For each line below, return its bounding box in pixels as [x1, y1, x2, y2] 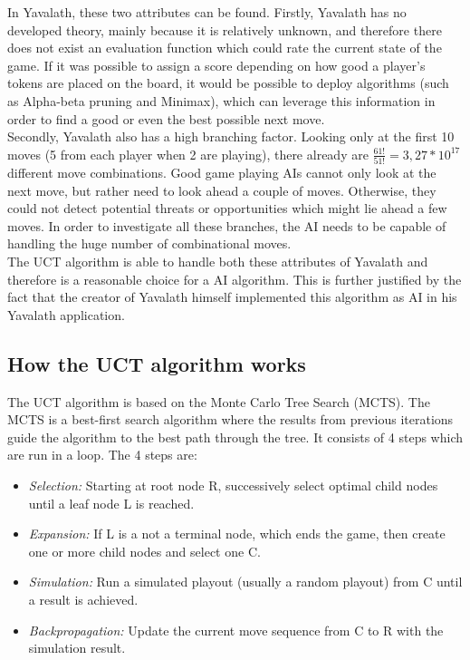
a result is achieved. [28, 589, 139, 608]
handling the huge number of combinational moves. [7, 234, 292, 253]
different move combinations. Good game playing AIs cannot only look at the [7, 163, 436, 182]
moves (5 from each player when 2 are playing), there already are [7, 144, 369, 163]
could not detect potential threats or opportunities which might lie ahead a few [7, 199, 447, 218]
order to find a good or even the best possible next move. [7, 109, 325, 128]
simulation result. [28, 638, 126, 657]
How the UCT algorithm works [7, 349, 306, 377]
